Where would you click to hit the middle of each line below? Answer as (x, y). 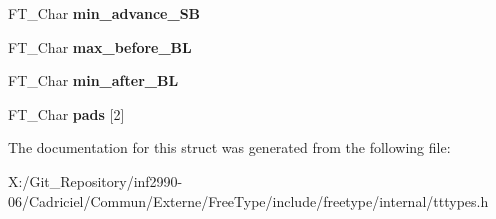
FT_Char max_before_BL (100, 46)
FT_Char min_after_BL (93, 80)
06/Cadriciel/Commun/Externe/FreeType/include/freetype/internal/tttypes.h (248, 200)
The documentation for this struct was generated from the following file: (229, 147)
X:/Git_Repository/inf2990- (95, 180)
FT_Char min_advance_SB (104, 13)
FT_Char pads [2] (66, 113)
